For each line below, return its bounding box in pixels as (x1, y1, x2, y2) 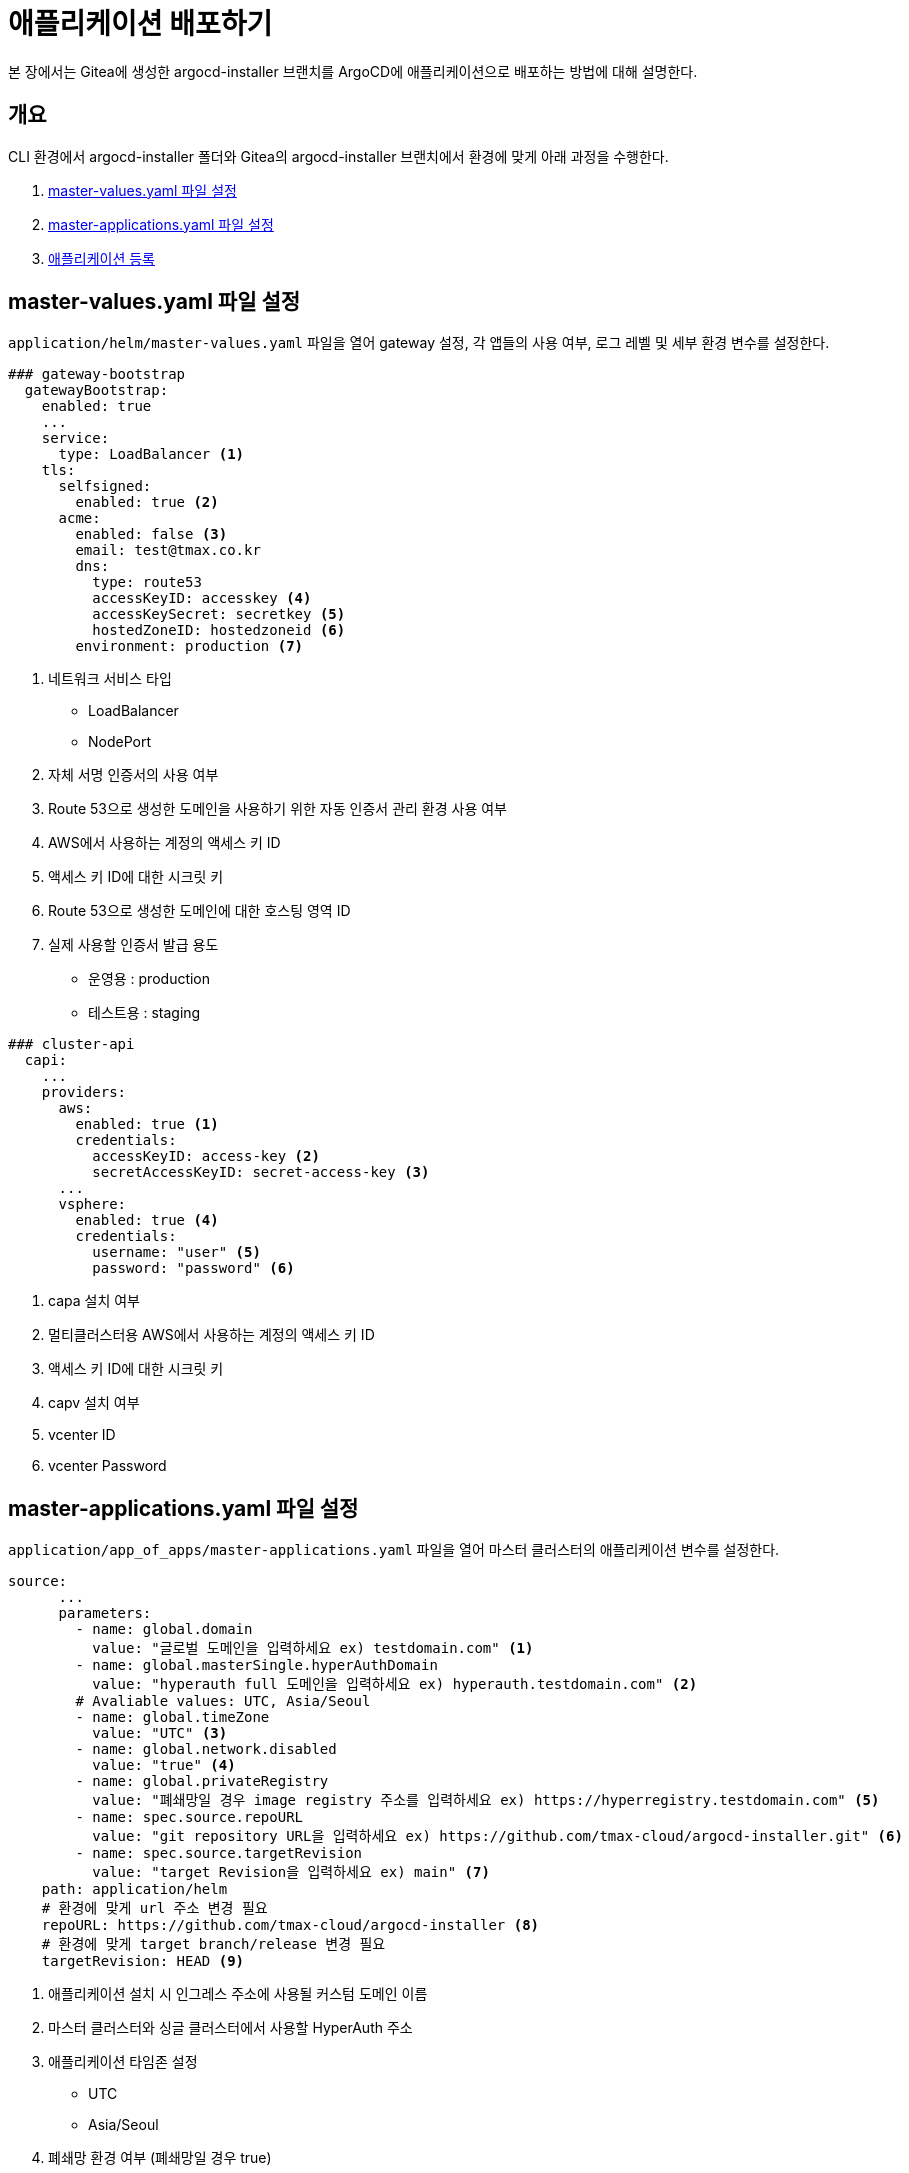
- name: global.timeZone (75, 1709, 270, 1726)
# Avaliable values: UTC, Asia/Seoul (75, 1693, 371, 1710)
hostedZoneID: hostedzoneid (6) (92, 622, 346, 639)
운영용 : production (88, 970, 211, 988)
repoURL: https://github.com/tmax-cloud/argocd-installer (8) (41, 1917, 540, 1934)
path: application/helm (41, 1881, 228, 1898)
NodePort (88, 733, 152, 751)
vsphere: (58, 1196, 127, 1213)
